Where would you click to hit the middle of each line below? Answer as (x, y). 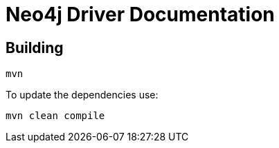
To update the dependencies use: (82, 95)
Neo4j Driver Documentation (140, 14)
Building (35, 47)
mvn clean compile (55, 116)
